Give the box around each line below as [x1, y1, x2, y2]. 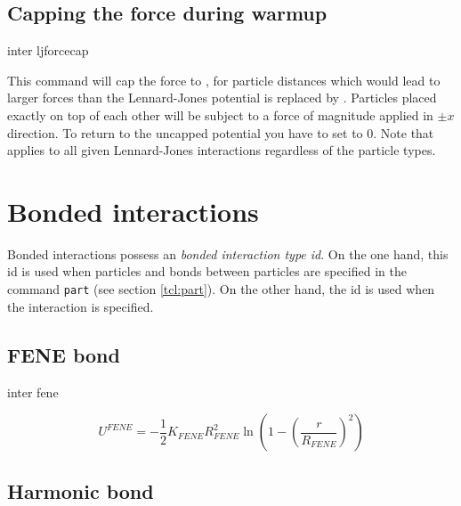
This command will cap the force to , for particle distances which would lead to [7, 70, 441, 89]
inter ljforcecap [7, 41, 89, 60]
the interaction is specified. [7, 297, 154, 315]
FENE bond [7, 340, 120, 368]
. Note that [373, 123, 434, 142]
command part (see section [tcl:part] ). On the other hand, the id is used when [7, 280, 435, 298]
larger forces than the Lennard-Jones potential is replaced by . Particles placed [7, 88, 437, 107]
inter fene [7, 382, 59, 401]
